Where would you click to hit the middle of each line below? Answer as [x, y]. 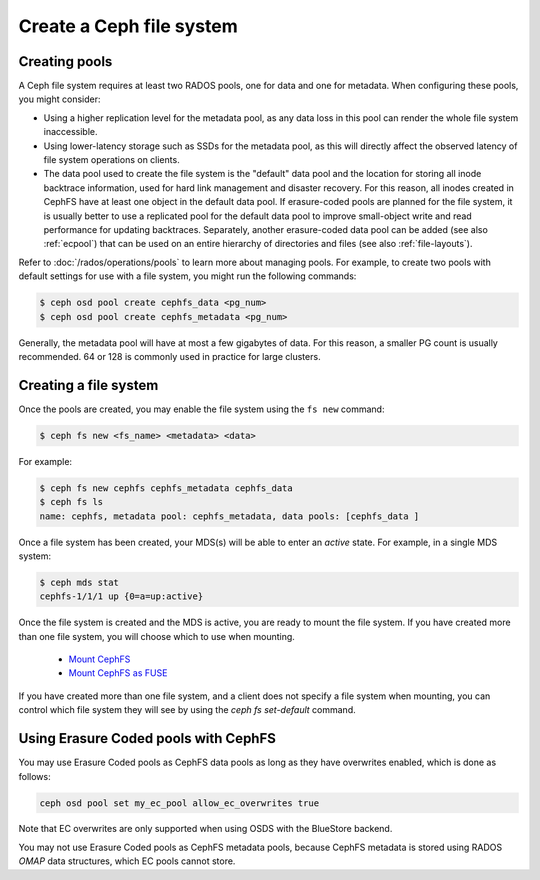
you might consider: [59, 99]
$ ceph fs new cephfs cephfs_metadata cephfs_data [166, 488]
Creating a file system [88, 385]
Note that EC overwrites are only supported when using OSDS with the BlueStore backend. [205, 829]
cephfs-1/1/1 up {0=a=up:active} [121, 596]
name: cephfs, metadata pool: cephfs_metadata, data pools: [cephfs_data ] [229, 516]
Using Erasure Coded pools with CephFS [147, 738]
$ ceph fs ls [71, 502]
